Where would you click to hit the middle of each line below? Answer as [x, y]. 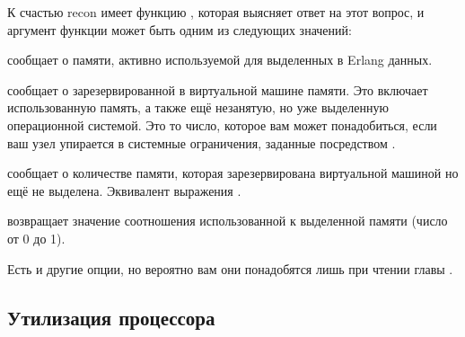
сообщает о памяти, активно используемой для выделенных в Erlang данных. [220, 60]
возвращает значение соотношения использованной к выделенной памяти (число [228, 221]
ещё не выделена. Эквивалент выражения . [124, 190]
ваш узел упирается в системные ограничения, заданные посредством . [202, 142]
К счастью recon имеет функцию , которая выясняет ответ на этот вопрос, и [216, 12]
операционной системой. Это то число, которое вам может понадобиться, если [222, 124]
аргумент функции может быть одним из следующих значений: [180, 29]
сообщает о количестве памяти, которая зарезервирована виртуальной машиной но [233, 173]
